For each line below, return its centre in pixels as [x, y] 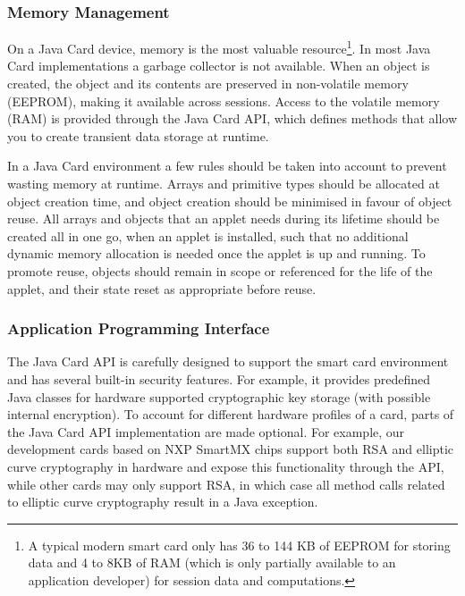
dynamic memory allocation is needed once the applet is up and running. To [216, 253]
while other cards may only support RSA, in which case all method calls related [226, 484]
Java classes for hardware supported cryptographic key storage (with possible [219, 396]
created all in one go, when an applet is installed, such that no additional [208, 235]
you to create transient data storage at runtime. [138, 135]
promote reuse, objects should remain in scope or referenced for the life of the [220, 271]
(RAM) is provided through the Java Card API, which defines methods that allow [232, 118]
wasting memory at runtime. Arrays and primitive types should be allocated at [224, 184]
